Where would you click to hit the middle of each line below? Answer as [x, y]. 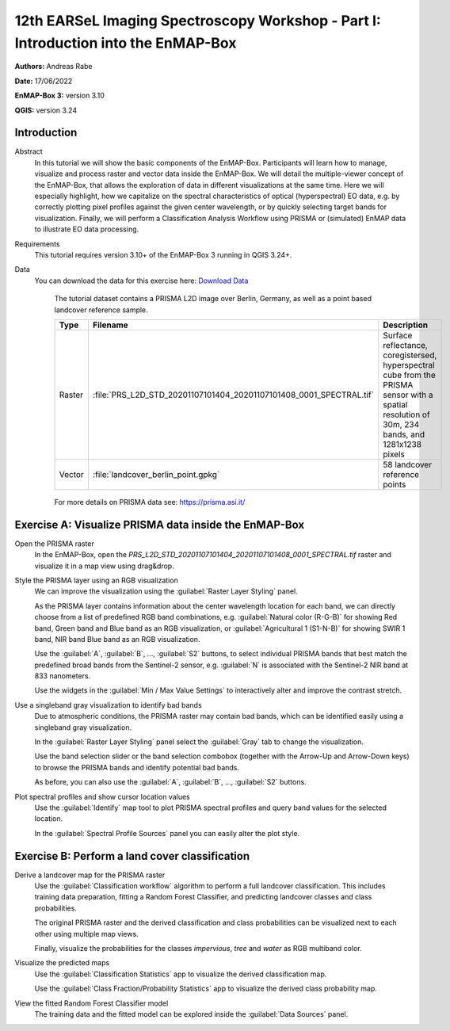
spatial [395, 404]
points [395, 484]
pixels [394, 454]
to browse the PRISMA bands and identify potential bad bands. [137, 767]
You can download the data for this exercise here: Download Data [141, 281]
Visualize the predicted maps [62, 963]
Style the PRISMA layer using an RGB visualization [96, 580]
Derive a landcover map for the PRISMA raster [90, 875]
